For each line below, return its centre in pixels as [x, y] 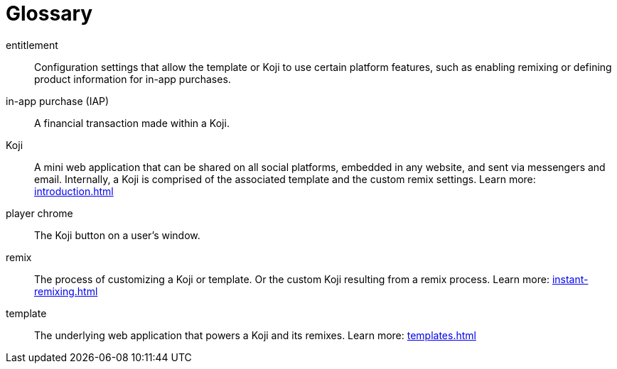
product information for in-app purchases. [133, 79]
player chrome [39, 213]
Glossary [49, 13]
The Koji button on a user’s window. [117, 235]
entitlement [32, 45]
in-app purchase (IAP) [58, 101]
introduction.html [74, 191]
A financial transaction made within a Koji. [132, 123]
